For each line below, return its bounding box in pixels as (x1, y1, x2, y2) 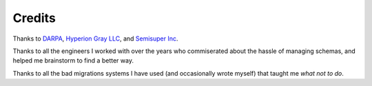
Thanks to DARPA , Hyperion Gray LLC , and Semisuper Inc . (12, 34, 178, 43)
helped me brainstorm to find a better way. (12, 56, 134, 65)
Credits (12, 10, 56, 25)
